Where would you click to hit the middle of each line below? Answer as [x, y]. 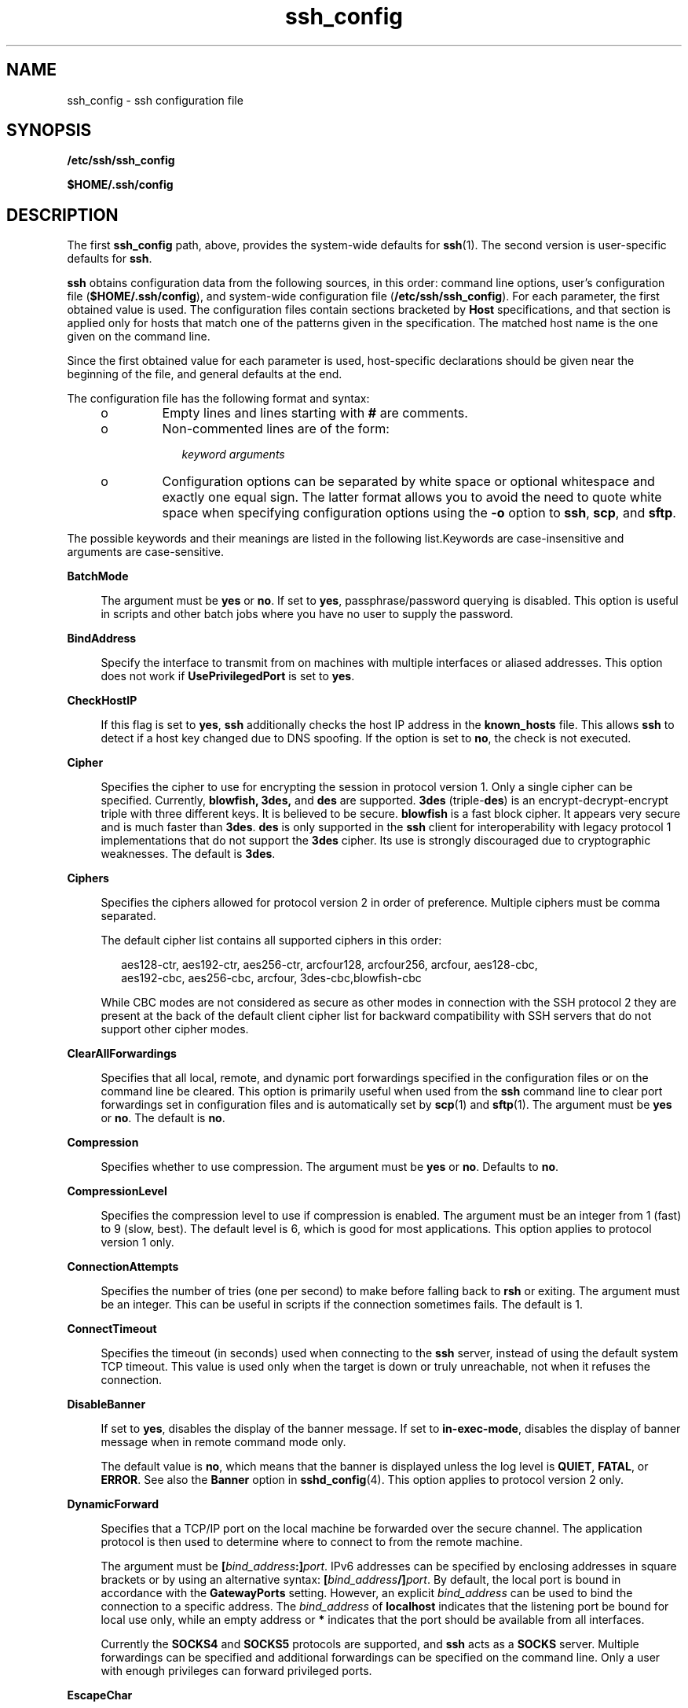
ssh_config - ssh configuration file [155, 100]
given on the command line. [139, 337]
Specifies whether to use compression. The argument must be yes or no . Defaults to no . [330, 1167]
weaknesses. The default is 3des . [188, 854]
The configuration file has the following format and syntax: [218, 399]
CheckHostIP [102, 701]
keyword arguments [233, 455]
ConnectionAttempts [123, 1267]
